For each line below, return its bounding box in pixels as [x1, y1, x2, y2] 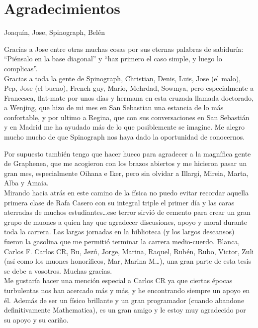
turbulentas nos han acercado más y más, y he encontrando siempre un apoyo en [4, 285, 250, 295]
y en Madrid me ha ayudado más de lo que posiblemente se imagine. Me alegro [4, 122, 245, 132]
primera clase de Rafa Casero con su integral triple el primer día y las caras [4, 197, 235, 207]
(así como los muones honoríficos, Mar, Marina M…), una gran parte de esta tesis [4, 256, 251, 266]
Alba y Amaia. [4, 177, 49, 188]
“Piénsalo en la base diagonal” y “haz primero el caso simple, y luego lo [4, 53, 222, 64]
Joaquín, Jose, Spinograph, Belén [4, 27, 105, 37]
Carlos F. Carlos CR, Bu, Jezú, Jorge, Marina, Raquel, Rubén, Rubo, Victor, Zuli [4, 246, 254, 256]
